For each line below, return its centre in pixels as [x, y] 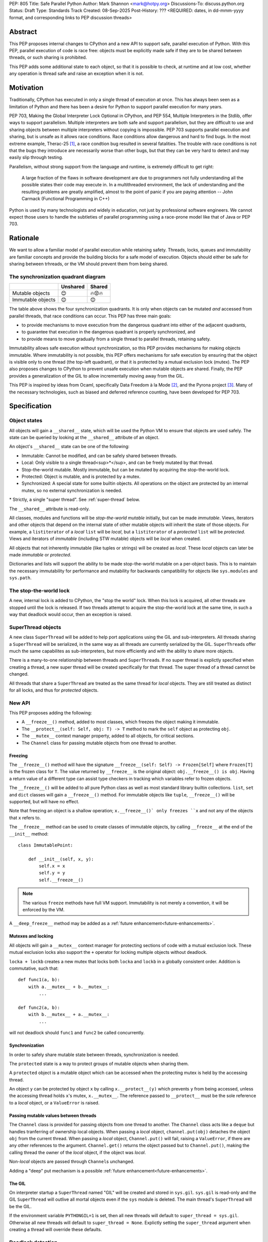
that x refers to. [25, 818]
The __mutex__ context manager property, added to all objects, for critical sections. [108, 736]
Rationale [24, 238]
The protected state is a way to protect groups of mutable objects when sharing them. [99, 1064]
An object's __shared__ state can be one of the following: [69, 447]
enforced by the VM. [43, 910]
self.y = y [52, 873]
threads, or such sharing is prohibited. [48, 58]
